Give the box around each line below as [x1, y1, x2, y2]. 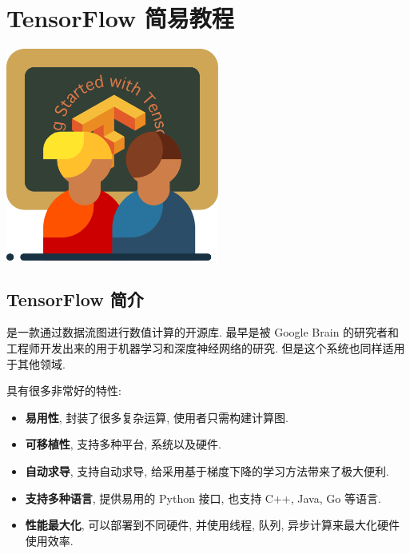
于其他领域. [6, 355, 66, 372]
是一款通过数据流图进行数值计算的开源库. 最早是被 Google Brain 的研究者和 [6, 324, 400, 341]
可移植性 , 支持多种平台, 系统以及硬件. [25, 436, 221, 452]
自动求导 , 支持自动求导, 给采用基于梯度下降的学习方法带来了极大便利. [25, 463, 389, 480]
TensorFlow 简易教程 [6, 2, 234, 34]
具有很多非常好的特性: [6, 382, 121, 399]
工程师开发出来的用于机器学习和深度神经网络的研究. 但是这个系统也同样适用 [6, 340, 405, 357]
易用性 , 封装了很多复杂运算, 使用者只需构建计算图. [25, 409, 289, 425]
